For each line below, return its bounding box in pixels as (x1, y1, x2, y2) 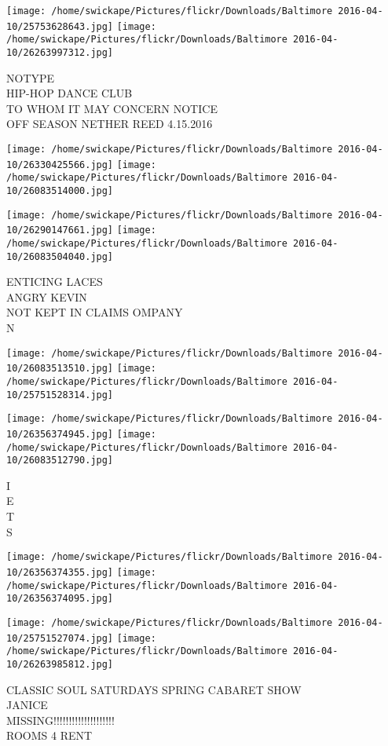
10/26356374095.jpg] (6, 593, 114, 605)
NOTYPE (6, 69, 55, 86)
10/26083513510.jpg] (6, 363, 114, 375)
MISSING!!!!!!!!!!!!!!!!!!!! (6, 711, 115, 728)
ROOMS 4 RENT (6, 727, 93, 744)
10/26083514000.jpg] (6, 185, 114, 196)
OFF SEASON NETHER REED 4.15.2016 (6, 115, 213, 132)
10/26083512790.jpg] (6, 455, 114, 466)
